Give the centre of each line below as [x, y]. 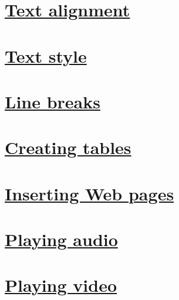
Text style [46, 55]
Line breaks [53, 101]
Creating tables [68, 147]
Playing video [61, 285]
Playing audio [61, 239]
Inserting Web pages [89, 193]
